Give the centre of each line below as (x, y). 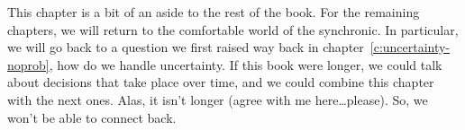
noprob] (28, 64)
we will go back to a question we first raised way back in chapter (186, 47)
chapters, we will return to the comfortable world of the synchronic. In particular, (233, 29)
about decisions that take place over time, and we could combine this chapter (221, 82)
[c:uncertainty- (410, 47)
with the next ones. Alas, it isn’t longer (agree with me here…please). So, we (218, 99)
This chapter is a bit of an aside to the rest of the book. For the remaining (214, 12)
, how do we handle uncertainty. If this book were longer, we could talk (246, 64)
